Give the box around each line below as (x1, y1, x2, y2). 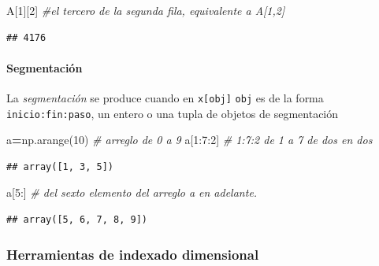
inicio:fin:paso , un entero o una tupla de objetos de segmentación (6, 105, 339, 121)
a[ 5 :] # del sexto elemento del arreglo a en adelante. (6, 184, 258, 201)
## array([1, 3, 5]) (6, 161, 114, 172)
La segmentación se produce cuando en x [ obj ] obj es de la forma (6, 89, 324, 105)
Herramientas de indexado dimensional (6, 244, 259, 264)
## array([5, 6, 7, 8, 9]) (6, 214, 147, 226)
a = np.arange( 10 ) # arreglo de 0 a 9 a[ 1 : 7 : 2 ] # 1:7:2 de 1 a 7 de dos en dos (6, 131, 373, 148)
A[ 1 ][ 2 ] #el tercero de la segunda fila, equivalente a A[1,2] (6, 2, 285, 18)
